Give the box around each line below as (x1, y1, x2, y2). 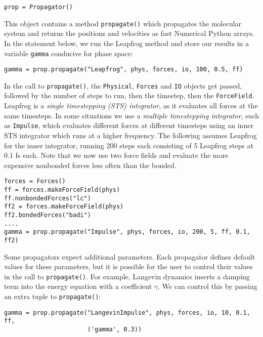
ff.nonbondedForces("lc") (4, 194, 91, 202)
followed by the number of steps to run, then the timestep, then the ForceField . (4, 90, 254, 101)
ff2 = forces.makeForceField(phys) (4, 203, 124, 210)
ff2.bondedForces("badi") (4, 211, 91, 219)
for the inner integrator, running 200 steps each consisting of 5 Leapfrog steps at (4, 140, 253, 150)
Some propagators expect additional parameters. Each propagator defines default (4, 251, 255, 262)
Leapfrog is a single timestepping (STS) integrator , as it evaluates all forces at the (4, 100, 258, 111)
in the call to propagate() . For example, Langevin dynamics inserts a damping (4, 271, 250, 281)
